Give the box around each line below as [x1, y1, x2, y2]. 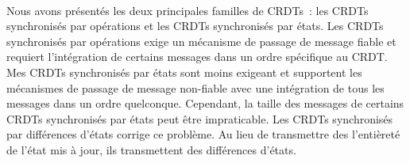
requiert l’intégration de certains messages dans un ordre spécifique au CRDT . [6, 48, 388, 65]
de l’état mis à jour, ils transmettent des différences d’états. [6, 141, 296, 157]
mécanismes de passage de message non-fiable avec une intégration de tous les [6, 79, 385, 96]
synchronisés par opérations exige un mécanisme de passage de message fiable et [6, 32, 396, 49]
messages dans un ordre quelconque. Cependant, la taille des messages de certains [6, 95, 404, 112]
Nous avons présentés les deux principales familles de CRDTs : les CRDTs [6, 2, 369, 18]
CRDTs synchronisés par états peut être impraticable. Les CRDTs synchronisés [6, 110, 393, 127]
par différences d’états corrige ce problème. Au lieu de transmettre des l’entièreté [6, 126, 400, 142]
